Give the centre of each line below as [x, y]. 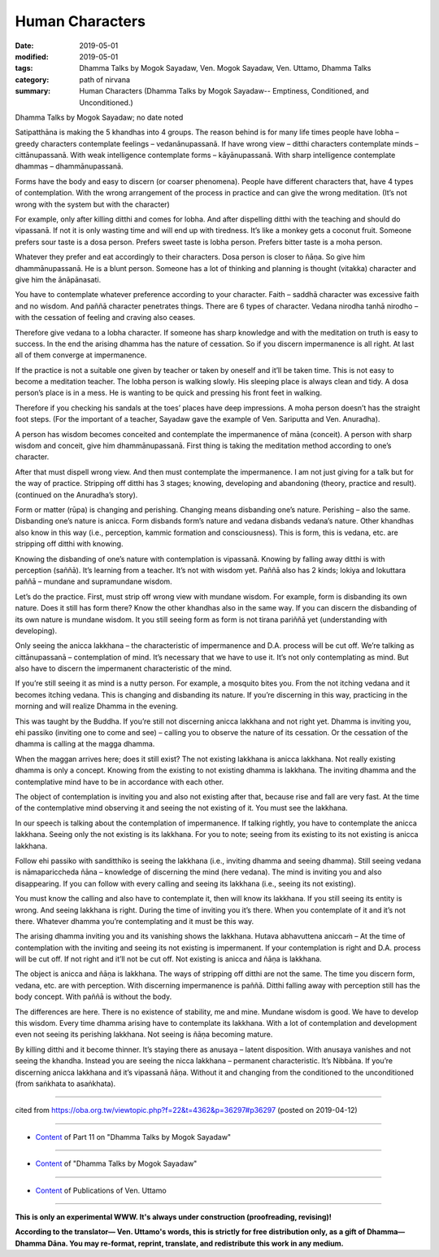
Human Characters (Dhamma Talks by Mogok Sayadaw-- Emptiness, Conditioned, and [224, 91]
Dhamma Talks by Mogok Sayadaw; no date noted [99, 117]
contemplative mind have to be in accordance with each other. [120, 782]
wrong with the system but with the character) [92, 204]
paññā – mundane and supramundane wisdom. [93, 581]
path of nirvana [104, 79]
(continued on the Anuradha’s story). [76, 495]
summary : [33, 91]
